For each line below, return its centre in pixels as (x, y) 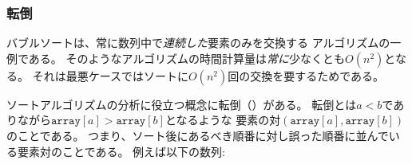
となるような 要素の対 (223, 120)
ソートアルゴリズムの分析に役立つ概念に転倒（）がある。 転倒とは (182, 104)
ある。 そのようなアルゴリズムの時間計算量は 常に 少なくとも (187, 58)
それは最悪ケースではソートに (110, 75)
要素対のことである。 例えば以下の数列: (121, 151)
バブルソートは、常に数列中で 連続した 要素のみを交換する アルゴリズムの (198, 43)
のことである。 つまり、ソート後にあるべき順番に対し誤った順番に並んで (198, 135)
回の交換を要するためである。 (306, 75)
